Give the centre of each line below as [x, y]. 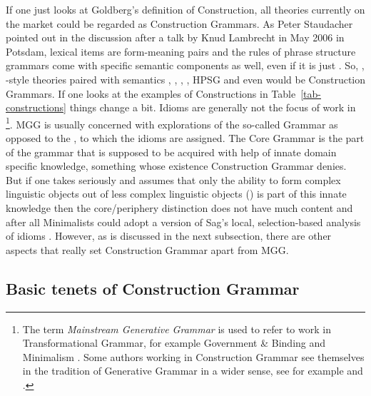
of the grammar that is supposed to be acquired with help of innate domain [171, 152]
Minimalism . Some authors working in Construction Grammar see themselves [193, 356]
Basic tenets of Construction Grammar [153, 288]
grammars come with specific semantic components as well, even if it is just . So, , [185, 65]
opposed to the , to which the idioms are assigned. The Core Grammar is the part [185, 138]
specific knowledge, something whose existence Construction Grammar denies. [176, 166]
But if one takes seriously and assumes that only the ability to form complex [173, 179]
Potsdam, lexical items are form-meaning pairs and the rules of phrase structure [181, 51]
